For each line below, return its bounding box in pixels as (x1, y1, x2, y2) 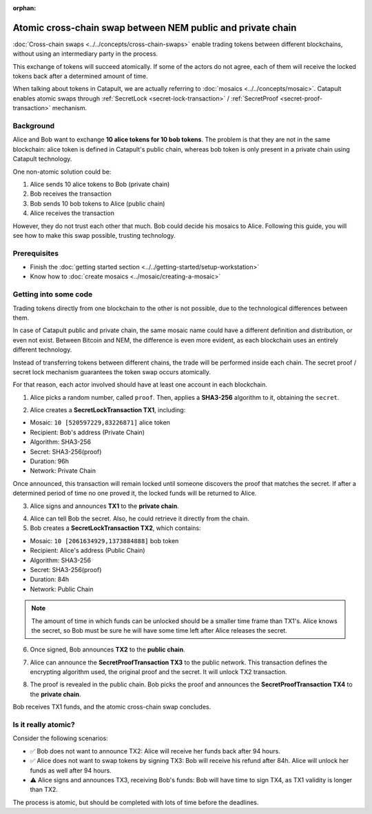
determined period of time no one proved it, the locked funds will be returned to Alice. (12, 489, 257, 498)
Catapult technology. (12, 155, 72, 163)
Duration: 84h (30, 576, 70, 584)
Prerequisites (12, 248, 59, 258)
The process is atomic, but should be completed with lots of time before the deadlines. (12, 798, 259, 806)
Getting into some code (12, 289, 93, 299)
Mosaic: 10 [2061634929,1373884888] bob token (30, 536, 179, 545)
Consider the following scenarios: (12, 734, 108, 742)
